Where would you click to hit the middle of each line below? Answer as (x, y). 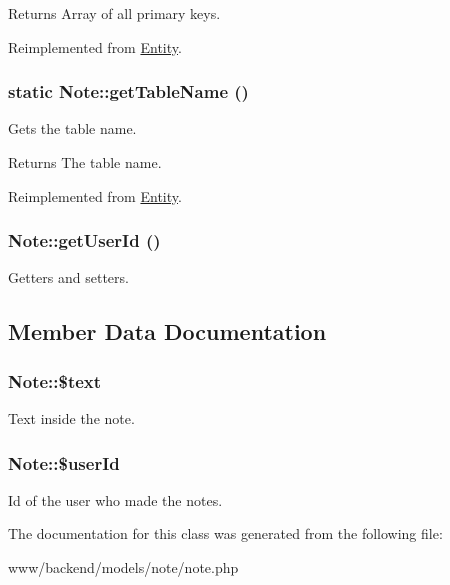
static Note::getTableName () (128, 91)
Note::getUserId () (84, 240)
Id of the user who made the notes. (115, 499)
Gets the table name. (72, 128)
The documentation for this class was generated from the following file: (225, 533)
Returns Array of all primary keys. (114, 13)
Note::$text (55, 380)
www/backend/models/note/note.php (123, 567)
